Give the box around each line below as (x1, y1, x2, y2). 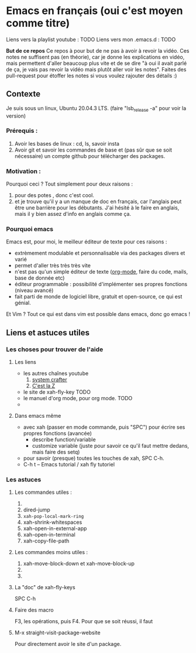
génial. (14, 300, 31, 307)
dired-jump (23, 506, 51, 513)
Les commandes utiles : (14, 489, 72, 496)
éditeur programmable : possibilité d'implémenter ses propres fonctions (14, 281, 188, 288)
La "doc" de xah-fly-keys (14, 584, 75, 591)
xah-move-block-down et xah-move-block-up (23, 560, 135, 567)
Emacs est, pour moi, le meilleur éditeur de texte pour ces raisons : (6, 238, 167, 245)
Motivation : (6, 167, 41, 175)
